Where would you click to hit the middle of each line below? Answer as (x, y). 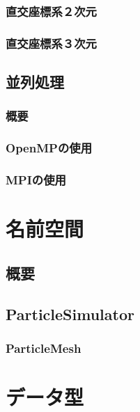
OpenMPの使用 (49, 148)
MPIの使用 (36, 180)
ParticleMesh (44, 348)
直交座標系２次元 (51, 11)
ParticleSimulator (70, 314)
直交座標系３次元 (51, 43)
